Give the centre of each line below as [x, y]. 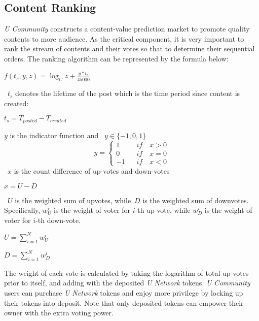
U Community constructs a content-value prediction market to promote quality [127, 29]
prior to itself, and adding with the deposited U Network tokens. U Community [127, 283]
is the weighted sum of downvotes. [196, 200]
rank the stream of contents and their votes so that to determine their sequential [129, 49]
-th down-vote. [58, 220]
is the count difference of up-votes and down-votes [92, 170]
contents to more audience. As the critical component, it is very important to [124, 38]
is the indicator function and [54, 135]
